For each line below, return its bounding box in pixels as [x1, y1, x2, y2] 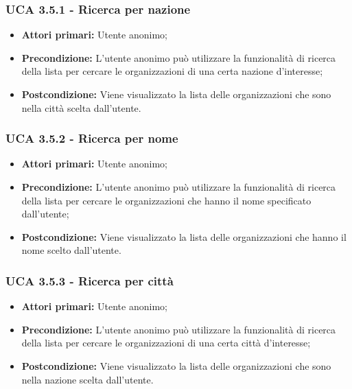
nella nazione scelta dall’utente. [21, 372, 154, 386]
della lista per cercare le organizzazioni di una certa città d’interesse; [21, 335, 311, 350]
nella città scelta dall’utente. [21, 100, 141, 115]
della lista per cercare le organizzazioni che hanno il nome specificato [21, 193, 312, 207]
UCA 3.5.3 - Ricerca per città [5, 272, 174, 289]
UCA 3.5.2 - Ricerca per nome [5, 130, 178, 147]
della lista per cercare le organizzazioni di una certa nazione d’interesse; [21, 64, 323, 78]
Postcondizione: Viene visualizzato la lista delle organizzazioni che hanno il [21, 229, 347, 244]
